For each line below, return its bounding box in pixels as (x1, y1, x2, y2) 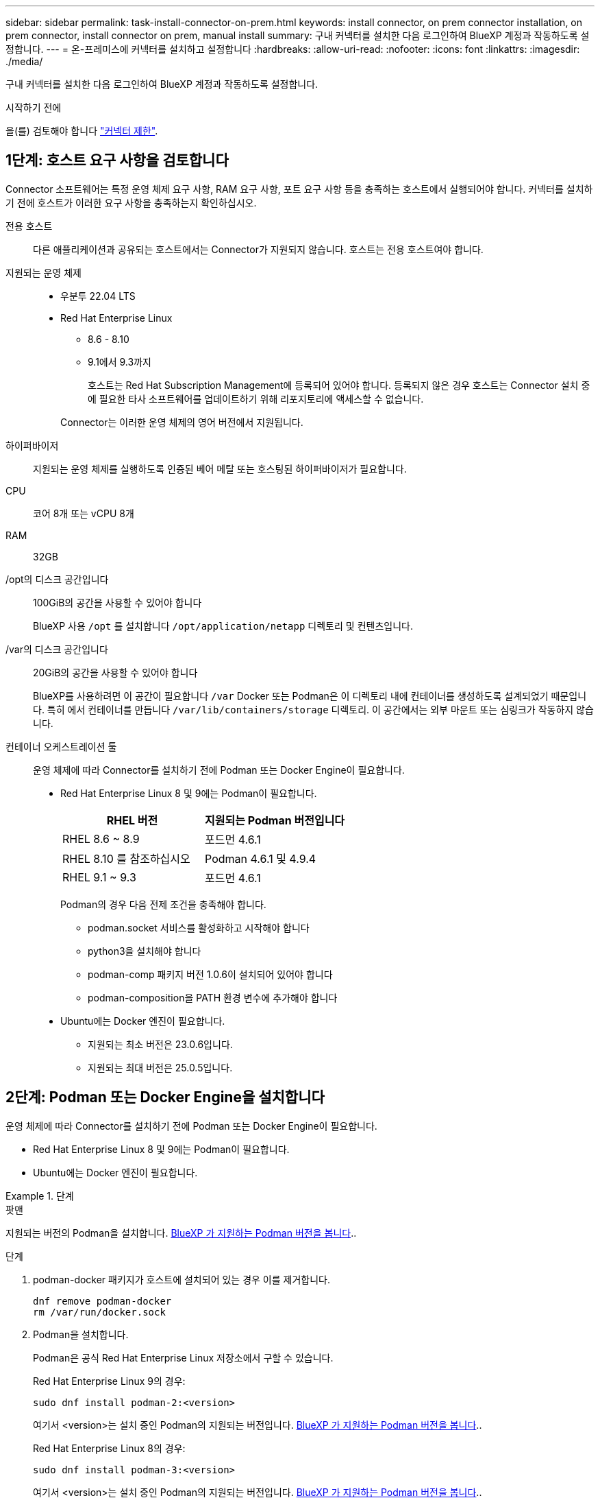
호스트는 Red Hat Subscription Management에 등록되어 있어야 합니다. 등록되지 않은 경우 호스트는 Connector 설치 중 (88, 379, 590, 391)
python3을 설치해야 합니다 (88, 944, 201, 957)
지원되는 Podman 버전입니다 (205, 813, 345, 827)
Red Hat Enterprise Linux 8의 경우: (33, 1442, 186, 1454)
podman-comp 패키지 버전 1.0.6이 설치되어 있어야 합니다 (88, 968, 333, 980)
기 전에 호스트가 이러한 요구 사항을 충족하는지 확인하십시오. (5, 196, 257, 209)
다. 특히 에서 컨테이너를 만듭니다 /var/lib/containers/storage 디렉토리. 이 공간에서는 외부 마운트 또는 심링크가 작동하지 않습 (33, 703, 594, 715)
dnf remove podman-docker (33, 1295, 172, 1307)
